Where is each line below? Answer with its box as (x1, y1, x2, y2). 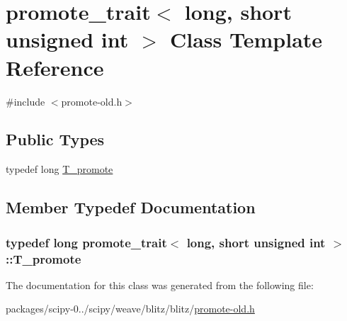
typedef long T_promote (6, 162, 113, 176)
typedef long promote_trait (6, 233, 167, 251)
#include (6, 94, 45, 108)
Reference (6, 52, 104, 81)
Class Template (170, 25, 323, 54)
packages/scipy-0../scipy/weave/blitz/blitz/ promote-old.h (6, 301, 255, 316)
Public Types (6, 128, 105, 150)
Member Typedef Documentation (6, 196, 256, 218)
